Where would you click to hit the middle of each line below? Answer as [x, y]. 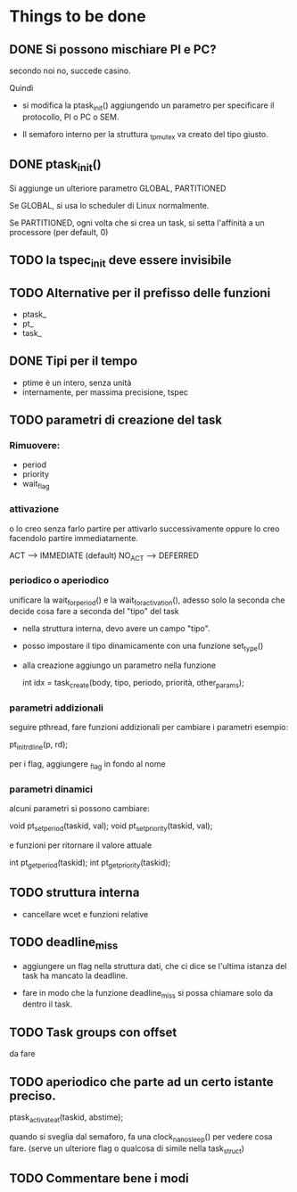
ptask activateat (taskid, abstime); [66, 1118]
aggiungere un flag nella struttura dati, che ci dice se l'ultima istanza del [154, 966]
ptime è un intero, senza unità [77, 382]
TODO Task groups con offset [93, 1032]
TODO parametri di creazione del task [116, 420]
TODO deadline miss [64, 943]
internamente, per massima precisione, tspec [105, 392]
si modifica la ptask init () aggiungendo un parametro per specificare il [148, 106]
